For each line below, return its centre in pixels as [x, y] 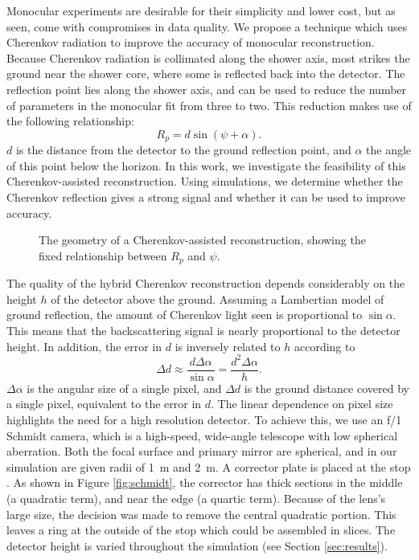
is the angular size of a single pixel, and [124, 388]
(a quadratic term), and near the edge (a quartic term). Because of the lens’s [196, 498]
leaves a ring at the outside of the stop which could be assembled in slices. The [201, 530]
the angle [389, 150]
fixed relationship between [103, 255]
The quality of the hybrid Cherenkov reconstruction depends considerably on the [206, 283]
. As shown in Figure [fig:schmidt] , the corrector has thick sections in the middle [205, 482]
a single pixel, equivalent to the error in [104, 404]
